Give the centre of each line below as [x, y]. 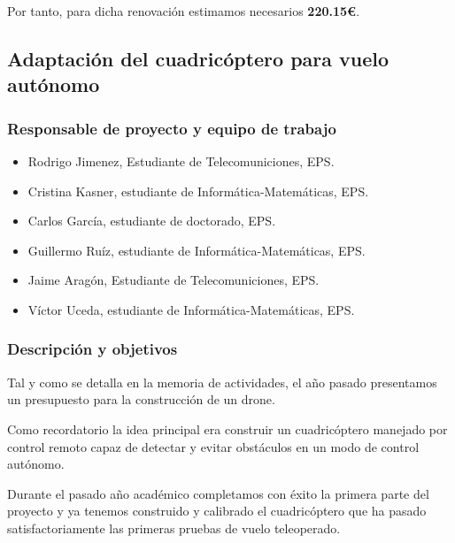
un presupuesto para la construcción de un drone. [141, 399]
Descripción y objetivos [93, 349]
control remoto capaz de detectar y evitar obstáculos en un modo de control [213, 446]
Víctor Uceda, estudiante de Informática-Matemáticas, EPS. [191, 309]
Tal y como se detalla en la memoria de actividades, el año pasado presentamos [222, 382]
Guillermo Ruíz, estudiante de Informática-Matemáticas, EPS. [197, 250]
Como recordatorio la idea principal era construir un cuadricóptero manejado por [227, 428]
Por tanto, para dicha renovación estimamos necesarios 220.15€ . [184, 11]
